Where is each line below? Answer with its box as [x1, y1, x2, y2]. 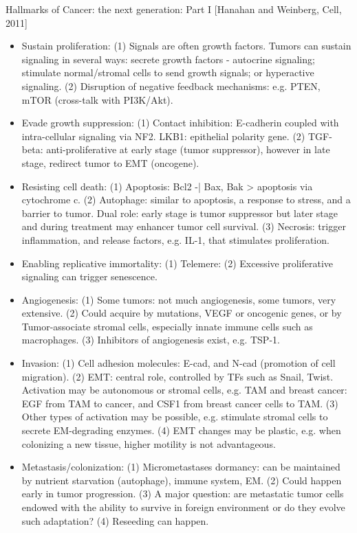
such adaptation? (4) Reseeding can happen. [21, 513, 209, 528]
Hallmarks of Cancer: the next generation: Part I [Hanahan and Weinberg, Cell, [6, 2, 342, 16]
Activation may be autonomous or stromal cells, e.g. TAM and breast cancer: [21, 383, 347, 397]
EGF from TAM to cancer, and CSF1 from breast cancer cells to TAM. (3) [21, 396, 338, 410]
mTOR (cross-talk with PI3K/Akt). [21, 92, 173, 106]
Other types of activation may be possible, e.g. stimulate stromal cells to [21, 409, 328, 424]
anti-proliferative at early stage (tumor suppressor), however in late [46, 142, 330, 157]
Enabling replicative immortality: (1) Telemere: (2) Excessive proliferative [21, 256, 334, 270]
